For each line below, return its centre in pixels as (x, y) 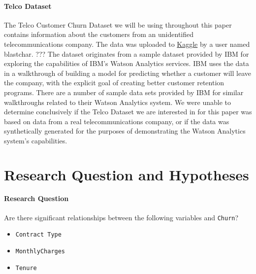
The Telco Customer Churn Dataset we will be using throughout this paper (118, 24)
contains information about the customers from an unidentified (99, 34)
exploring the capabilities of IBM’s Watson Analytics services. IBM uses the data (127, 63)
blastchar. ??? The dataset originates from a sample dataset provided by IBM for (127, 53)
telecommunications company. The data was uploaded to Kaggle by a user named (127, 44)
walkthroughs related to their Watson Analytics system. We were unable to (117, 102)
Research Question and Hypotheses (127, 174)
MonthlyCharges (40, 251)
